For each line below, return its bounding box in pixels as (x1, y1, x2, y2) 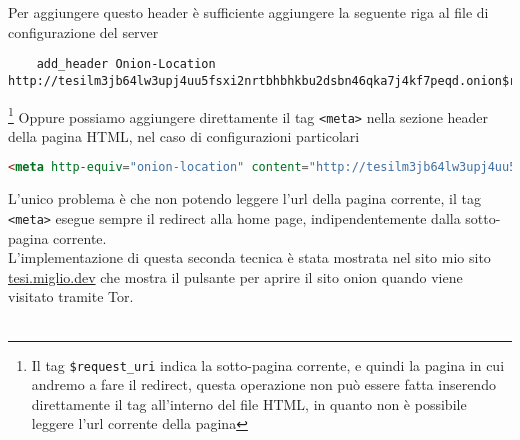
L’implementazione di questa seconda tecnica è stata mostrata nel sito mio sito (8, 247, 491, 268)
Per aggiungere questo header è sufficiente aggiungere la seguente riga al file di (8, 2, 489, 22)
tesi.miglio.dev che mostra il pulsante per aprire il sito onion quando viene (8, 266, 463, 287)
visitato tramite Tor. (8, 286, 134, 307)
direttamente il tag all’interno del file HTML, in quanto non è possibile (31, 393, 467, 414)
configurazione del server (8, 21, 159, 42)
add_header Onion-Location (36, 57, 216, 72)
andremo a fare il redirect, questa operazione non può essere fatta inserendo (31, 374, 496, 395)
